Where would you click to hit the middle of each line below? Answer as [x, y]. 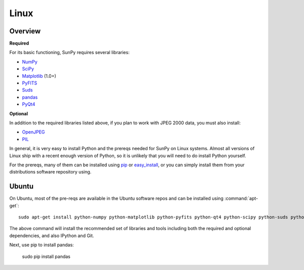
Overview [25, 31]
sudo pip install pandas [46, 256]
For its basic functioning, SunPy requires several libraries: [69, 53]
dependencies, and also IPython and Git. [52, 236]
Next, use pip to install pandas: [42, 245]
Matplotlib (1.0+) [39, 76]
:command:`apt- [241, 198]
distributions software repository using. [50, 172]
